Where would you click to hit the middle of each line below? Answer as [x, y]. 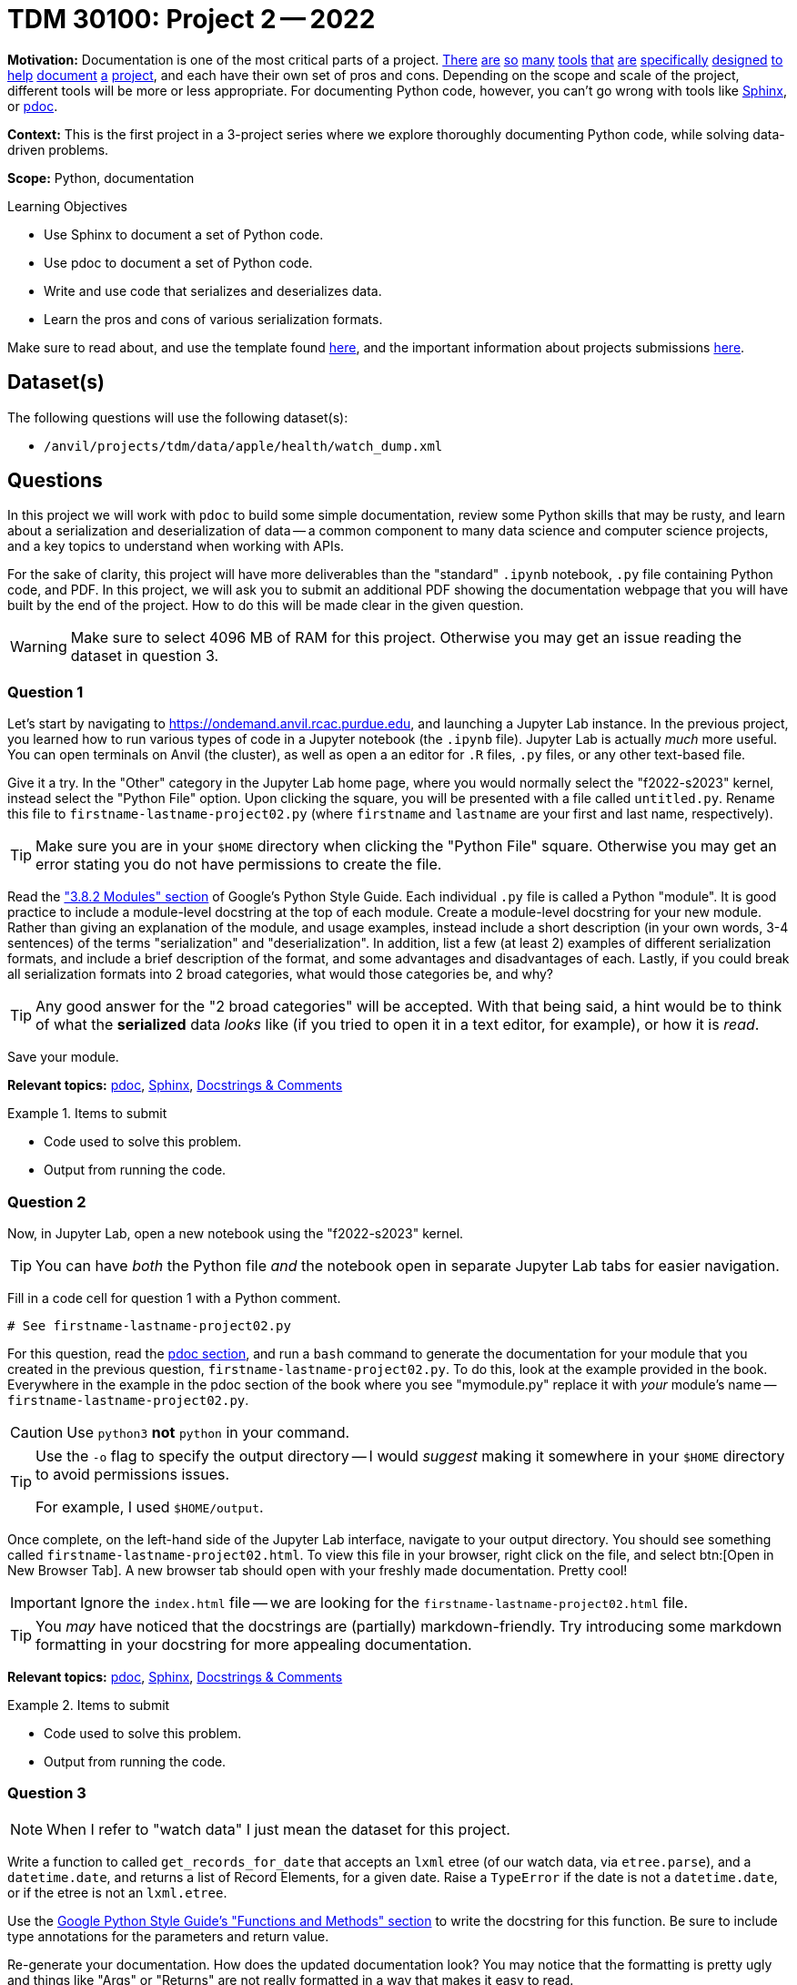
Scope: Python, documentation [101, 178]
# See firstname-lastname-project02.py [149, 1325]
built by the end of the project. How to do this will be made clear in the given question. [266, 606]
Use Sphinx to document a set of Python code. [184, 234]
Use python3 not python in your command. [208, 1432]
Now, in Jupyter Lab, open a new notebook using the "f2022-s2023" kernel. [236, 1233]
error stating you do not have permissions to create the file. [239, 865]
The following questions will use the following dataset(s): [178, 417]
